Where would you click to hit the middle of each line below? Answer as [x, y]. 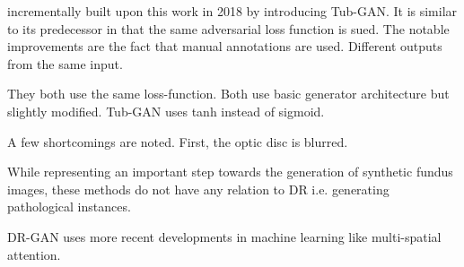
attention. [34, 254]
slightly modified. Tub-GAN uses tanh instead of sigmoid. [166, 111]
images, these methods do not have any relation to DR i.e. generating [198, 189]
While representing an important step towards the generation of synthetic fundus [230, 172]
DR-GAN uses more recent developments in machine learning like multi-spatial [224, 236]
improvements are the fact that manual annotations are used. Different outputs [225, 46]
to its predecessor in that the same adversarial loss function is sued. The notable [228, 28]
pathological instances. [69, 207]
